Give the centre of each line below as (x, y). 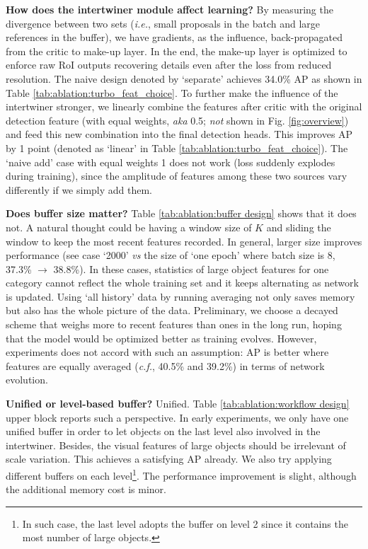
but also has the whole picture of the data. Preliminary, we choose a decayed (172, 310)
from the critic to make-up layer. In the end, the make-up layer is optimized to (177, 51)
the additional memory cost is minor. (86, 489)
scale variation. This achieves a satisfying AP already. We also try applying (169, 459)
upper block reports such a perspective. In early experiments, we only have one (177, 417)
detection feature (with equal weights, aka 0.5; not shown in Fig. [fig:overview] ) (177, 120)
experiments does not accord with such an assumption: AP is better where (167, 352)
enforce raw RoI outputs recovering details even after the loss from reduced (169, 65)
